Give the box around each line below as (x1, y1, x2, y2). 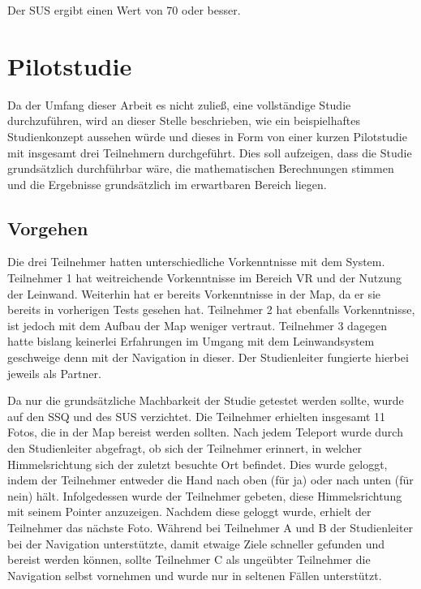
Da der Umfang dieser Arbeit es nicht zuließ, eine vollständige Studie (7, 96, 351, 113)
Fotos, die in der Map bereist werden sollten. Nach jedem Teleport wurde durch (7, 423, 403, 441)
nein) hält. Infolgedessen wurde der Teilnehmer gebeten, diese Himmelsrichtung (7, 487, 402, 504)
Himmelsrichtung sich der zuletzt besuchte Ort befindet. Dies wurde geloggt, (7, 455, 388, 472)
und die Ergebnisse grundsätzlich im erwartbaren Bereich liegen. (7, 175, 327, 192)
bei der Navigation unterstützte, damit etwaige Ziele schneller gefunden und (7, 535, 384, 552)
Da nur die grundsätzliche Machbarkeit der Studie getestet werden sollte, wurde (7, 392, 404, 409)
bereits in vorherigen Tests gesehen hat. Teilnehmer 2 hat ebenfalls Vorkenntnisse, (7, 301, 415, 318)
